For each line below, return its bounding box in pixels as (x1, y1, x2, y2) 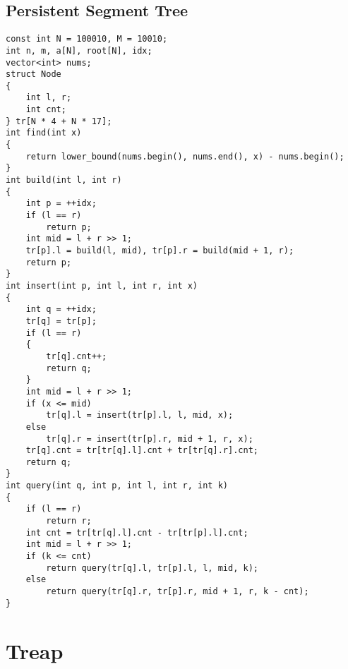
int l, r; (25, 92, 72, 103)
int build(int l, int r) (6, 175, 122, 186)
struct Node (6, 69, 61, 80)
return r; (46, 516, 92, 526)
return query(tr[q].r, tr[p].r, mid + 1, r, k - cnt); (46, 586, 309, 597)
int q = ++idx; (25, 304, 97, 315)
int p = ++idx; (25, 198, 97, 209)
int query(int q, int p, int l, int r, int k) (6, 481, 228, 491)
